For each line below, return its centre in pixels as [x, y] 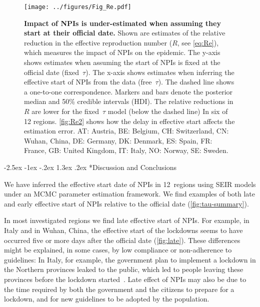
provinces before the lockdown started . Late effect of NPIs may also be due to [125, 279]
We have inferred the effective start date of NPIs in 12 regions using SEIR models [130, 184]
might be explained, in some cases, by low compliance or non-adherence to [118, 250]
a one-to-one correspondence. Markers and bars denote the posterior [128, 91]
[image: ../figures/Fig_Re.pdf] [78, 7]
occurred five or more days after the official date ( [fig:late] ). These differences [122, 240]
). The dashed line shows [196, 82]
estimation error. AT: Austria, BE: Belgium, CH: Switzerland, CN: [126, 131]
